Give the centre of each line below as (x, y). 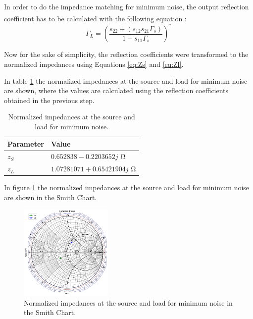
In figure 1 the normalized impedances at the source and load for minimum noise (127, 187)
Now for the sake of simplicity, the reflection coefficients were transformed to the (126, 54)
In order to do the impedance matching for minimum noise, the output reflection (126, 6)
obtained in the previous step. (49, 100)
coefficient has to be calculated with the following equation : (95, 18)
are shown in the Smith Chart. (51, 197)
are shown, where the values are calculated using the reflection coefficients (116, 90)
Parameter (26, 143)
